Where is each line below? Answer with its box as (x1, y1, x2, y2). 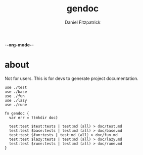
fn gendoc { (4, 111, 29, 116)
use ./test (4, 85, 27, 90)
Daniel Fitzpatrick (64, 19, 101, 25)
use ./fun (4, 93, 25, 99)
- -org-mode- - (4, 41, 34, 47)
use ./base (4, 89, 27, 94)
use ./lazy (4, 98, 27, 103)
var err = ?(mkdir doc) (9, 115, 58, 120)
